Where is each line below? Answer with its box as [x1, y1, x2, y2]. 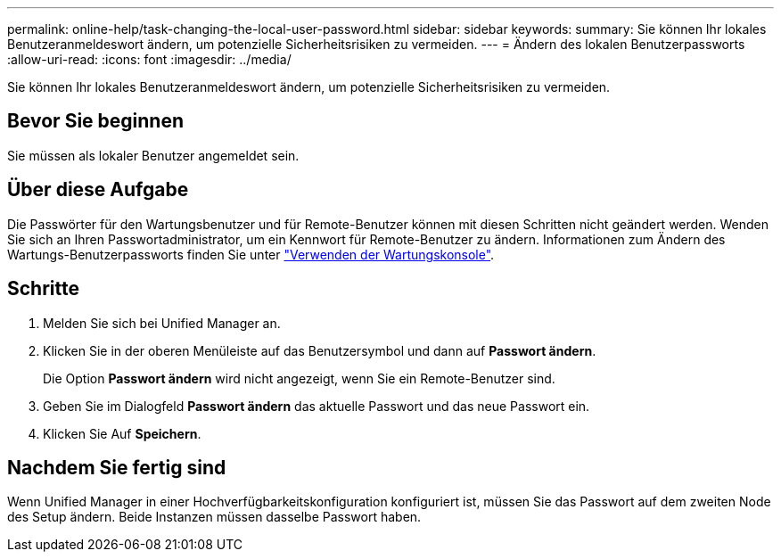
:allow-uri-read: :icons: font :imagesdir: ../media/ [7, 52, 292, 67]
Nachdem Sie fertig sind [7, 456, 226, 479]
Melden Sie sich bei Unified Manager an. [43, 315, 281, 331]
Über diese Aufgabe [7, 178, 189, 201]
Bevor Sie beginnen [7, 110, 185, 133]
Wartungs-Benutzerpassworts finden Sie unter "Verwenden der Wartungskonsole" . [7, 246, 495, 262]
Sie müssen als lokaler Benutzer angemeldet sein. [7, 147, 300, 163]
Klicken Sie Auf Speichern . [43, 425, 201, 441]
